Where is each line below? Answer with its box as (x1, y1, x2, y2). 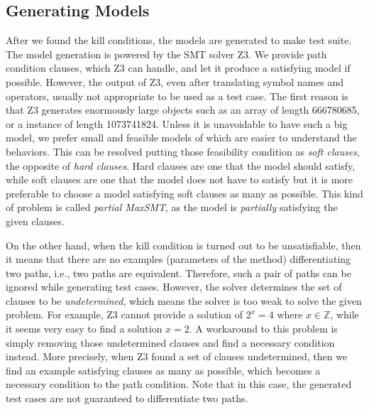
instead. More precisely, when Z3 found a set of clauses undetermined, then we (6, 349, 348, 364)
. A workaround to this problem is (189, 321, 338, 336)
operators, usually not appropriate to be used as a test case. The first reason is (6, 88, 348, 103)
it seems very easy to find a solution (6, 321, 163, 336)
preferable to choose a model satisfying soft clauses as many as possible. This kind (6, 185, 363, 200)
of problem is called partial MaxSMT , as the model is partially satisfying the (6, 200, 338, 215)
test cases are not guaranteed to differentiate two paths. (6, 391, 248, 406)
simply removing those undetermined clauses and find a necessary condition (6, 335, 335, 350)
